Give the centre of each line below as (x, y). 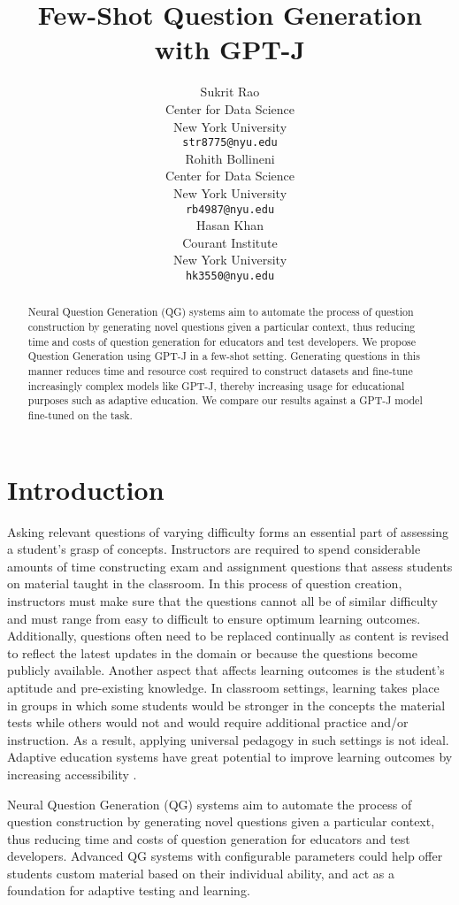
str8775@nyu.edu (230, 143)
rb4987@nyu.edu (230, 209)
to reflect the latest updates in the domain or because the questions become (212, 652)
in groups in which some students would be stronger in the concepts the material (226, 705)
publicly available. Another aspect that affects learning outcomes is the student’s (226, 670)
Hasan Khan (230, 225)
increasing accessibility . (72, 774)
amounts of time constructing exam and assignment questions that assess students (230, 566)
